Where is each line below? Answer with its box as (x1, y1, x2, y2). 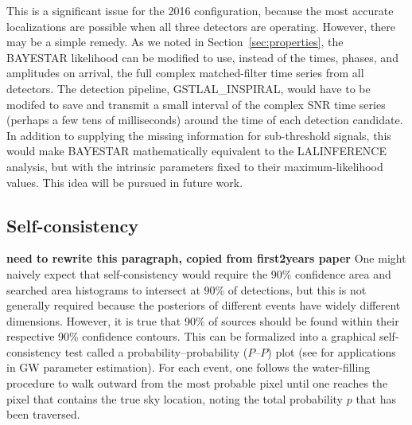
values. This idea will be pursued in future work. (6, 174, 243, 190)
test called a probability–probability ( (64, 343, 248, 360)
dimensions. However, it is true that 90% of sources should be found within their (6, 312, 399, 329)
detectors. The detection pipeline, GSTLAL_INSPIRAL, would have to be (6, 80, 371, 96)
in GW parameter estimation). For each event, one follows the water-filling (6, 359, 371, 376)
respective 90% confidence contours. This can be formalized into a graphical (6, 328, 376, 345)
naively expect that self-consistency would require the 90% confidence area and (6, 265, 391, 282)
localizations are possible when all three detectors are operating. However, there (6, 18, 395, 34)
